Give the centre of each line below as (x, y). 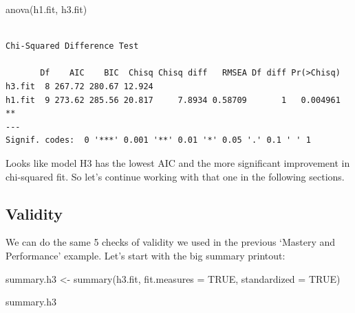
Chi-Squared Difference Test (72, 46)
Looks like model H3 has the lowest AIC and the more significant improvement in (178, 162)
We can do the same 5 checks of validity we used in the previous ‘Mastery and (171, 242)
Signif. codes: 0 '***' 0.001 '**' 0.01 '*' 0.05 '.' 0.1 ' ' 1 (158, 140)
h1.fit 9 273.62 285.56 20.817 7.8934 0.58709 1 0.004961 (173, 100)
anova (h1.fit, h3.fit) (46, 9)
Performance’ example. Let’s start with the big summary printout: (146, 255)
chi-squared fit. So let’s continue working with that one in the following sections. (175, 176)
